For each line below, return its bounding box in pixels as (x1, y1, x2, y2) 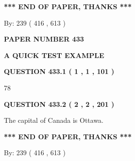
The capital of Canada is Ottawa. (4, 115, 104, 125)
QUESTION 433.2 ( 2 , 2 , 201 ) (4, 99, 115, 109)
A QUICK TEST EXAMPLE (4, 50, 104, 60)
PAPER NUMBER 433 (4, 34, 84, 44)
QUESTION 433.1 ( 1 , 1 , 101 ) (4, 66, 115, 76)
